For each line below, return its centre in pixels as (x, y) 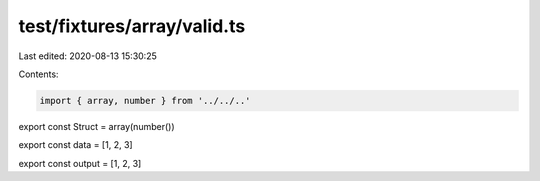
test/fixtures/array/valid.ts (132, 26)
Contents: (38, 74)
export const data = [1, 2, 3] (76, 145)
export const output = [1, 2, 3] (80, 163)
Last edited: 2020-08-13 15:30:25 (87, 56)
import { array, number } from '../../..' (145, 100)
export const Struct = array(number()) (96, 126)
